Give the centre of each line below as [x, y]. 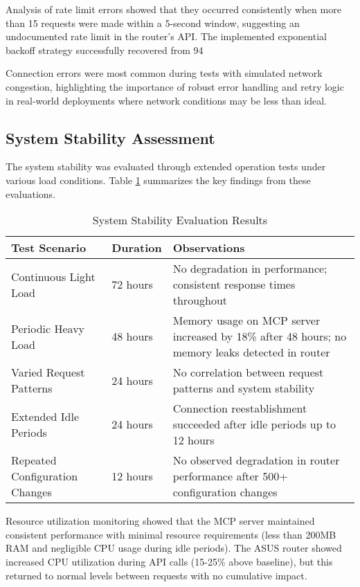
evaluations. [31, 193]
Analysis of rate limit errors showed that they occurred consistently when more [173, 9]
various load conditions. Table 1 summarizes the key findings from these [158, 180]
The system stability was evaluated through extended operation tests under [166, 166]
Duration [137, 248]
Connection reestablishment [240, 408]
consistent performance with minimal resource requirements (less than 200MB [171, 534]
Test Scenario [49, 248]
